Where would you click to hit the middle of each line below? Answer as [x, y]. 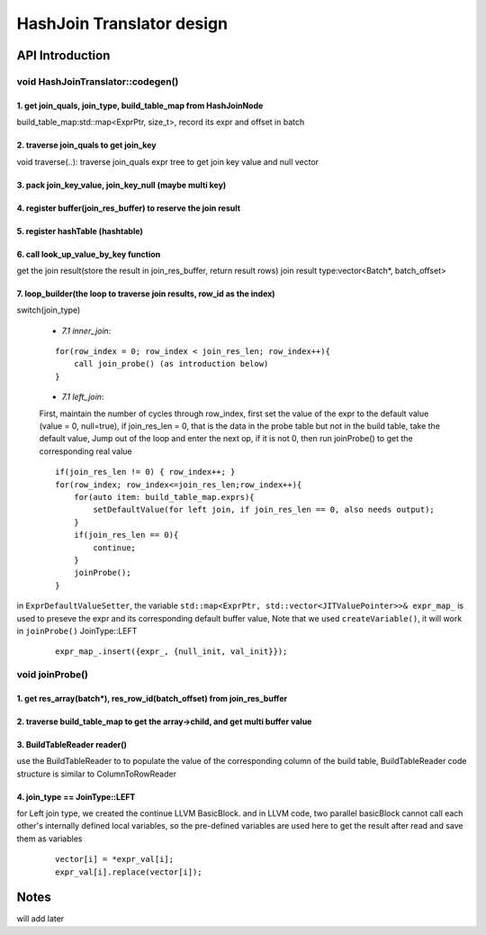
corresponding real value [85, 451]
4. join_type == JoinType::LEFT [76, 796]
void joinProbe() [53, 675]
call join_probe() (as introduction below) [171, 364]
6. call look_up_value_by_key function [89, 254]
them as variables [49, 839]
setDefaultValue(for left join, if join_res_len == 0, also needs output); [264, 510]
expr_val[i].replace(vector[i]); [129, 872]
